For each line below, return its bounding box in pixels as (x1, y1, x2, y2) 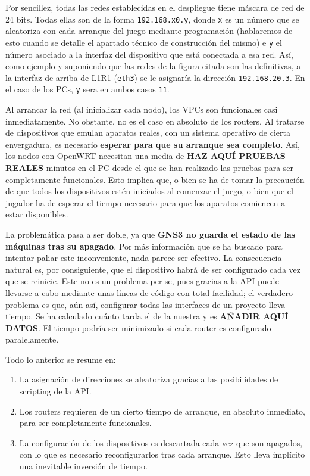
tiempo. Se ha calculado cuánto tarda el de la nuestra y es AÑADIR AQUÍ (5, 310, 289, 322)
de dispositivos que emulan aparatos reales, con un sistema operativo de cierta (5, 126, 290, 139)
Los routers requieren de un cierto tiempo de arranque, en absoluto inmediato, (19, 405, 306, 417)
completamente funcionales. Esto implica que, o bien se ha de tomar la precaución (5, 173, 305, 185)
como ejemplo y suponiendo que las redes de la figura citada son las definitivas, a (5, 60, 301, 72)
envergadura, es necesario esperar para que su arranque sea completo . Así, (5, 138, 300, 150)
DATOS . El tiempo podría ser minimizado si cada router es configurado (5, 321, 271, 334)
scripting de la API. (19, 385, 92, 397)
